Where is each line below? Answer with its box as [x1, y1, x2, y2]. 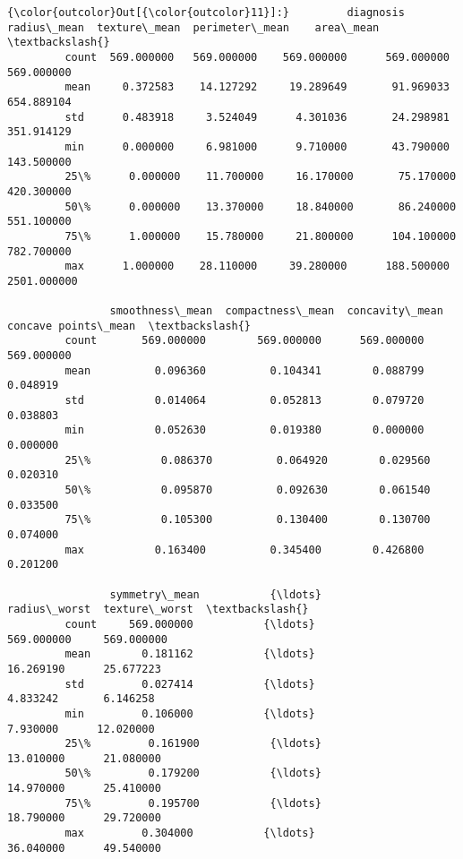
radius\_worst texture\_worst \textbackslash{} [7, 603, 309, 616]
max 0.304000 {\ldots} [64, 827, 315, 840]
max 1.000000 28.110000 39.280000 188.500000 [64, 260, 450, 273]
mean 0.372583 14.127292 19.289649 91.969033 [64, 81, 450, 94]
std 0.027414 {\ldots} [64, 677, 315, 691]
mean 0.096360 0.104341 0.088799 [64, 364, 424, 377]
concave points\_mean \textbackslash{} [7, 319, 252, 332]
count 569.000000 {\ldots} [64, 617, 315, 631]
